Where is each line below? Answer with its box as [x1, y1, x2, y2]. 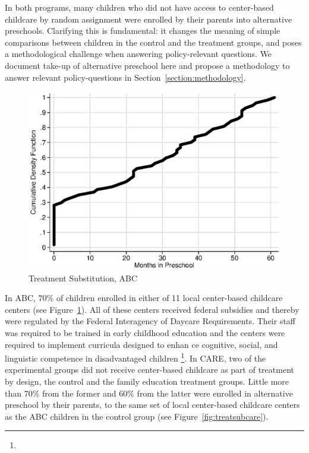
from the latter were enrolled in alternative [137, 387, 293, 399]
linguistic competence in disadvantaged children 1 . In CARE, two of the [5, 350, 266, 364]
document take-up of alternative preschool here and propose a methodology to [5, 59, 290, 71]
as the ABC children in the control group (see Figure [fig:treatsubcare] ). [5, 410, 269, 422]
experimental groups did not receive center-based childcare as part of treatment [5, 363, 294, 376]
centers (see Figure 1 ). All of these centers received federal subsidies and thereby [5, 303, 299, 315]
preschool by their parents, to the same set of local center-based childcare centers [5, 398, 300, 411]
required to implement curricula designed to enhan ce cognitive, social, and [5, 338, 278, 350]
